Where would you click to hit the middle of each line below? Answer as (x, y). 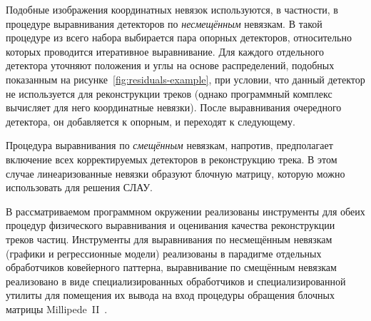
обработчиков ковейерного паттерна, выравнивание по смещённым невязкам (171, 267)
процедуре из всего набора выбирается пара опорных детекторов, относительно (179, 37)
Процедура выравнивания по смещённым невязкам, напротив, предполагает (169, 145)
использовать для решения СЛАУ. (79, 187)
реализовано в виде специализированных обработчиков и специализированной (176, 281)
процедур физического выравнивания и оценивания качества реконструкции (171, 225)
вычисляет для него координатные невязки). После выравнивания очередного (174, 107)
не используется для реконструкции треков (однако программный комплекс (169, 93)
